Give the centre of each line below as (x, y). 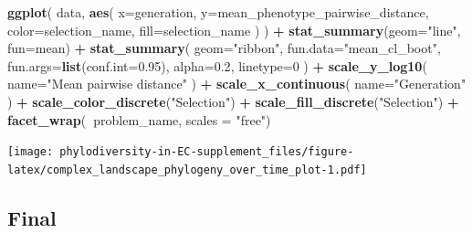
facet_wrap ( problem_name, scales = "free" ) (139, 119)
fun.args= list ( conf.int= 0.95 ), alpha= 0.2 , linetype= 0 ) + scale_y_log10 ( (217, 65)
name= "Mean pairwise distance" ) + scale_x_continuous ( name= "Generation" (237, 84)
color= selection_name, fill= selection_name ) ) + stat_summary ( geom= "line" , (234, 30)
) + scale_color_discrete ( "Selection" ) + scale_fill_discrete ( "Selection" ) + (233, 101)
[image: (31, 152)
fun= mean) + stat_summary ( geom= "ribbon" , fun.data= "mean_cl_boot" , (224, 48)
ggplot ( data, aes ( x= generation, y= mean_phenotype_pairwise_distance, (218, 12)
